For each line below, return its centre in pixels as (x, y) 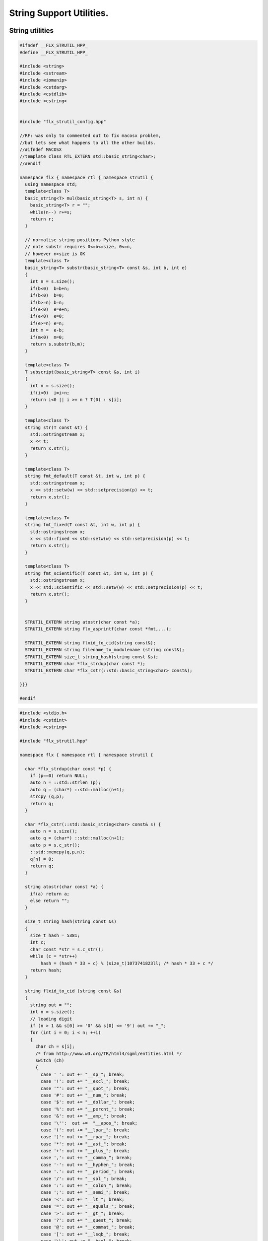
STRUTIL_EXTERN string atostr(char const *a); (83, 622)
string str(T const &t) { (56, 427)
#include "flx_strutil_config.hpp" (63, 122)
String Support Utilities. (59, 13)
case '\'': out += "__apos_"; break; (89, 1123)
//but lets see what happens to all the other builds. (88, 142)
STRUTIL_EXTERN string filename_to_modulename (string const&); (105, 650)
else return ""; (50, 901)
